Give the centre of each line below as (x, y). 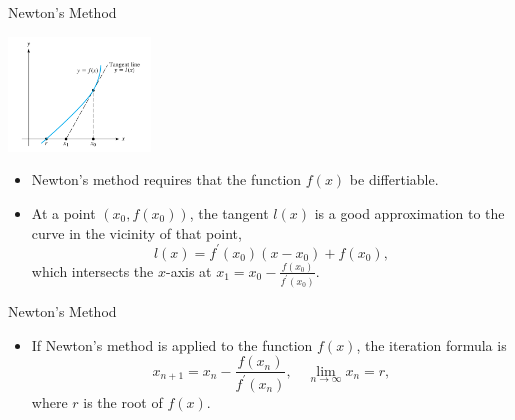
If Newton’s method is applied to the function (172, 344)
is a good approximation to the (409, 212)
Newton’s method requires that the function (166, 179)
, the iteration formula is (431, 344)
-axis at (188, 270)
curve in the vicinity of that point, (136, 232)
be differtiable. (394, 179)
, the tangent (229, 212)
